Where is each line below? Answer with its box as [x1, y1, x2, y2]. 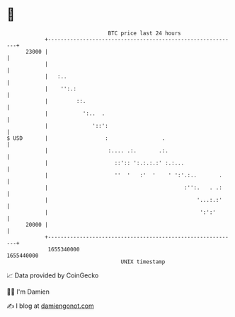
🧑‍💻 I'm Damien [6, 287, 50, 296]
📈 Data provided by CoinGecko [6, 271, 99, 280]
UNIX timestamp [120, 258, 166, 265]
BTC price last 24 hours [108, 30, 181, 37]
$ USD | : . [6, 134, 166, 142]
